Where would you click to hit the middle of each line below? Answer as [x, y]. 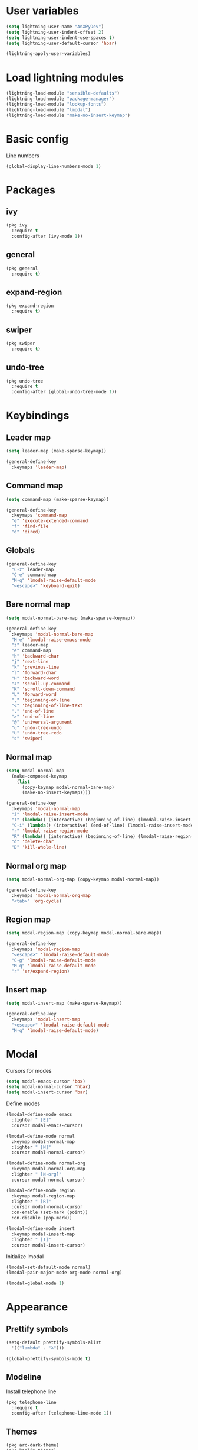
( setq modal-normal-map [35, 771]
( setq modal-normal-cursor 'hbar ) [49, 1087]
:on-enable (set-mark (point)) [50, 1213]
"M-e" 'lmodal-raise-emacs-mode [51, 640]
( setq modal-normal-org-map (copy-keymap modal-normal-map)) [83, 879]
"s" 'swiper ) [27, 739]
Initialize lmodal [25, 1256]
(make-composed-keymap [39, 776]
